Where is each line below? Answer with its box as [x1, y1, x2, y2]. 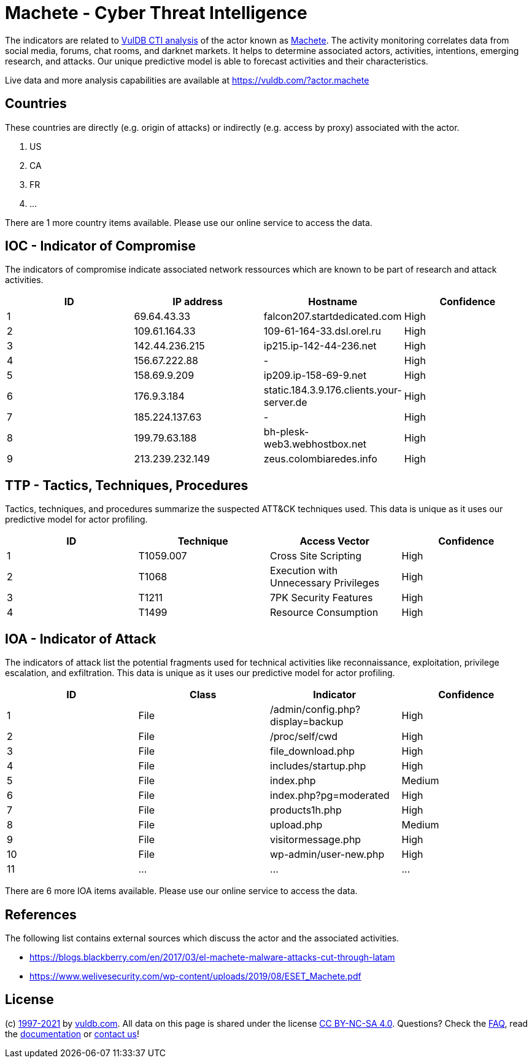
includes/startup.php [270, 760, 366, 773]
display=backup [270, 715, 344, 728]
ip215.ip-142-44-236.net [263, 340, 377, 352]
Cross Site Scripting [270, 550, 362, 563]
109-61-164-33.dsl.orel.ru [263, 325, 381, 338]
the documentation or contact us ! [5, 1028, 139, 1039]
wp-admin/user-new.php [270, 848, 385, 861]
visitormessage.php [270, 833, 361, 846]
